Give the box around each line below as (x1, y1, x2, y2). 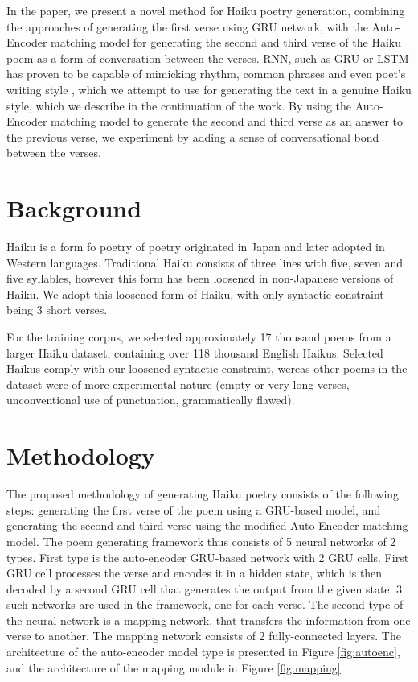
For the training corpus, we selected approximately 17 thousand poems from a (6, 329, 391, 345)
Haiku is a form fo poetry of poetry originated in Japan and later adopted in (6, 238, 385, 255)
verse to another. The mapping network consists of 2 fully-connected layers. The (6, 627, 401, 644)
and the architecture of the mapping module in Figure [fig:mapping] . (6, 659, 344, 676)
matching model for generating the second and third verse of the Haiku (51, 34, 401, 51)
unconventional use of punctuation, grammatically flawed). (6, 391, 295, 408)
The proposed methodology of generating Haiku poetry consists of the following (6, 486, 400, 502)
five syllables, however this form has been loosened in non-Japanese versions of (6, 270, 394, 287)
